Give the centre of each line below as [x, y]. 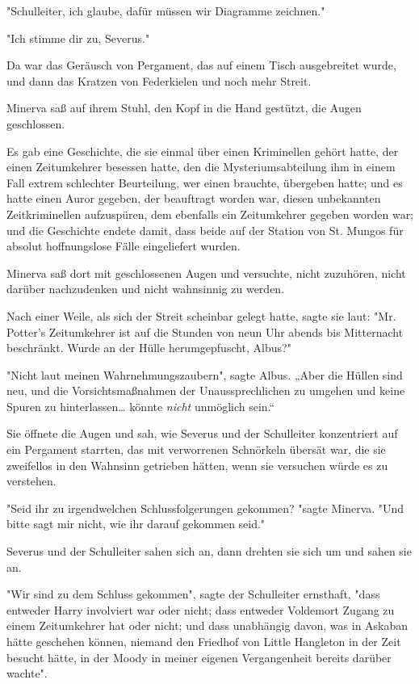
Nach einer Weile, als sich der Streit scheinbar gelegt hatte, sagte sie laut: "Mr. [201, 315]
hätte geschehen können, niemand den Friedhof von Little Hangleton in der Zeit [204, 641]
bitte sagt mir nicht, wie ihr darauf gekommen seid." [136, 524]
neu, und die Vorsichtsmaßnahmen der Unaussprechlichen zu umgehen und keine [206, 390]
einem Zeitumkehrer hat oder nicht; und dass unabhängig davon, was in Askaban [207, 625]
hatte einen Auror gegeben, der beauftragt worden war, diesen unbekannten [194, 198]
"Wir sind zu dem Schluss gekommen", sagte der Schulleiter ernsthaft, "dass [193, 594]
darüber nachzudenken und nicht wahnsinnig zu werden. [146, 289]
